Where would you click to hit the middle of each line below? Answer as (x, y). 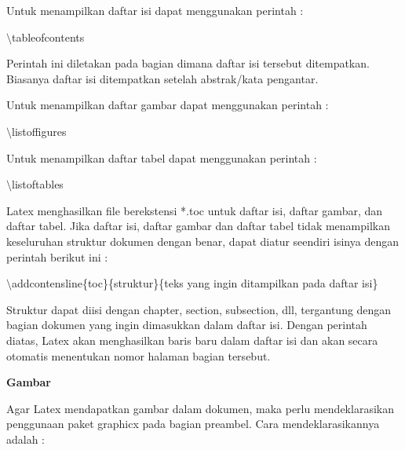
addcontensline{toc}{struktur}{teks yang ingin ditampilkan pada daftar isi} (195, 283)
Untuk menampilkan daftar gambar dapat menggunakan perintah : (168, 105)
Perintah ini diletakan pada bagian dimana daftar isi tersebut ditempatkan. (188, 63)
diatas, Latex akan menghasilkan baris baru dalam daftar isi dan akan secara (192, 340)
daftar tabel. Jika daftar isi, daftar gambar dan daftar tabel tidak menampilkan (199, 226)
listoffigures (39, 131)
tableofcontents (48, 37)
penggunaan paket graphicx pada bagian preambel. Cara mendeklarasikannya (193, 424)
